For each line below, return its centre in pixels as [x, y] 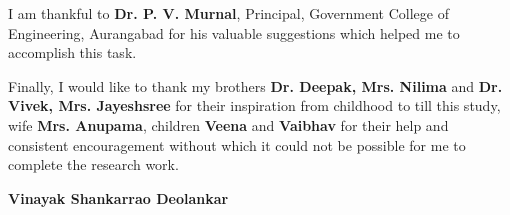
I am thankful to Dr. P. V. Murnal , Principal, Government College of [228, 13]
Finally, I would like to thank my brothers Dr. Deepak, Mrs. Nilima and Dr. [255, 85]
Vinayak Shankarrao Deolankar [118, 197]
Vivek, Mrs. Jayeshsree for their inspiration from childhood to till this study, [254, 105]
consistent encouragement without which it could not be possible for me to [237, 144]
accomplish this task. [72, 52]
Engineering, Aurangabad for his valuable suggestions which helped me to [234, 32]
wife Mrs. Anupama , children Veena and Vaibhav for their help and [228, 124]
